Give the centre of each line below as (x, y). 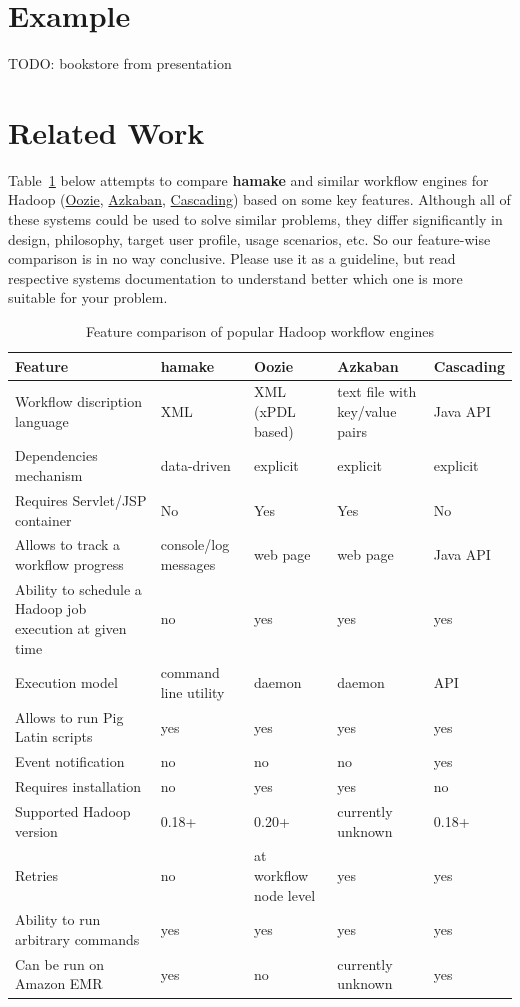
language (42, 420)
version (36, 830)
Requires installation (78, 786)
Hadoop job (51, 608)
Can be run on (60, 963)
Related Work (106, 131)
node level (285, 894)
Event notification (70, 761)
